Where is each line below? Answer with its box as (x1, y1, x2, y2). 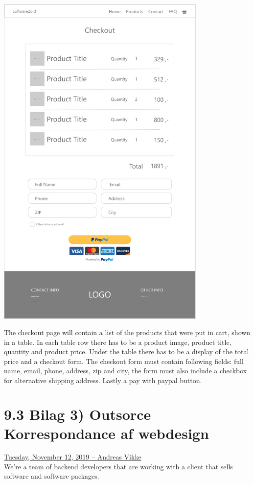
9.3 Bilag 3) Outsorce (4, 404, 151, 424)
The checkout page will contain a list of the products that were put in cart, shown (4, 327, 251, 338)
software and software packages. (4, 471, 99, 481)
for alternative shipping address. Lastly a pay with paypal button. (4, 375, 202, 386)
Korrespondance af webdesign (4, 423, 209, 443)
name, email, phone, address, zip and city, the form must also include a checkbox (4, 365, 247, 376)
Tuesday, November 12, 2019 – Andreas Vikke (4, 451, 141, 461)
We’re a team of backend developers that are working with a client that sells (4, 461, 233, 471)
